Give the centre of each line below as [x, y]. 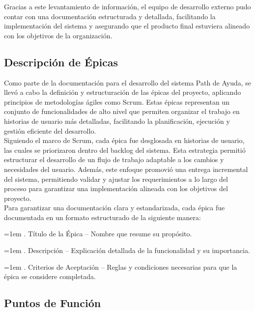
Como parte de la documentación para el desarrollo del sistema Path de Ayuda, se [128, 82]
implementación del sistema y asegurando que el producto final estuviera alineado [127, 26]
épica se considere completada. [50, 276]
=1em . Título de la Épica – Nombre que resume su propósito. [98, 234]
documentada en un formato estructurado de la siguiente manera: [102, 217]
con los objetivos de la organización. [58, 35]
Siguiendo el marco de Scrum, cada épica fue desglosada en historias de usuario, [124, 140]
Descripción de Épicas [61, 62]
